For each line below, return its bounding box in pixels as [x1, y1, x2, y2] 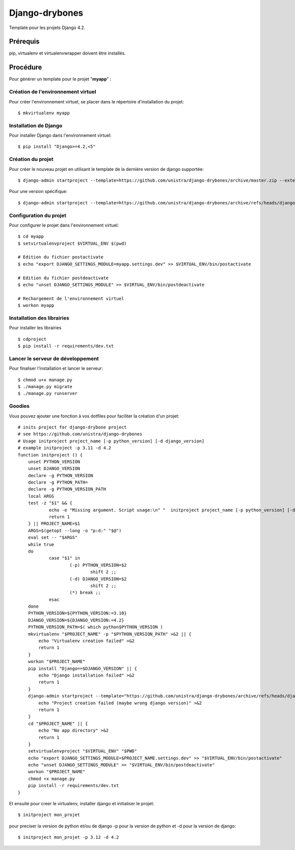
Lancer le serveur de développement [9, 355, 99, 362]
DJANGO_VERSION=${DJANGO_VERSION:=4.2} [28, 617, 124, 623]
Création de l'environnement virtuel [9, 89, 96, 96]
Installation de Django [9, 122, 62, 129]
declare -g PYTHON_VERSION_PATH [28, 487, 106, 492]
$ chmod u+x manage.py [18, 377, 73, 383]
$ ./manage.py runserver [18, 391, 78, 396]
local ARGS [28, 493, 55, 499]
